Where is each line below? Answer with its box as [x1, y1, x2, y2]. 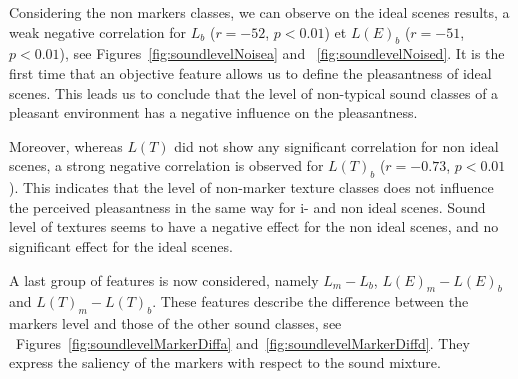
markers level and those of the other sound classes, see [9, 313, 342, 334]
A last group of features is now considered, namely [9, 269, 319, 290]
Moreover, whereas [9, 135, 123, 156]
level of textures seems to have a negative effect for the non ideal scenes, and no [9, 216, 499, 237]
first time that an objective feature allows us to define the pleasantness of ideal [9, 62, 492, 83]
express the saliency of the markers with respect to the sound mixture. [9, 352, 441, 373]
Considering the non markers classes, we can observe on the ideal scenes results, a [9, 2, 510, 22]
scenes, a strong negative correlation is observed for [9, 155, 324, 176]
